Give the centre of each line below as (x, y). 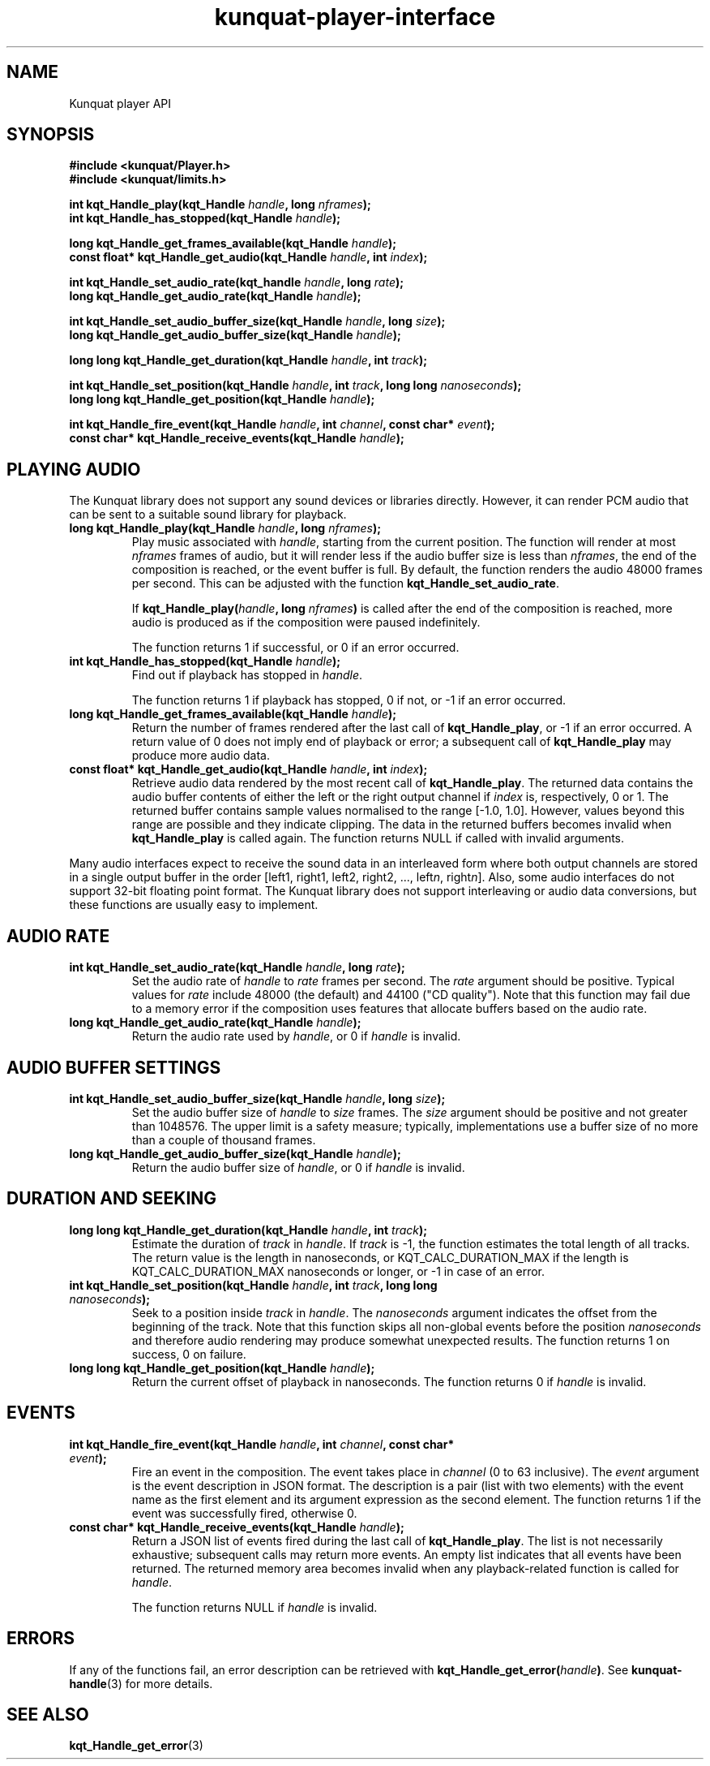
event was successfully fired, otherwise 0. (244, 1513)
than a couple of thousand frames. (224, 1139)
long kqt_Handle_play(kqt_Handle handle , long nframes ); (225, 528)
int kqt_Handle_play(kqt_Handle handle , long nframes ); (220, 205)
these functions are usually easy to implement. (194, 905)
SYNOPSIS (51, 135)
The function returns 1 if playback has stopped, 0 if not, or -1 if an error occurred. (349, 700)
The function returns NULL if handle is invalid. (254, 1607)
